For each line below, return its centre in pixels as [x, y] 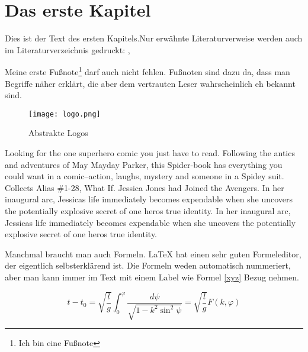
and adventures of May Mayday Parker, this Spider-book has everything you [144, 164]
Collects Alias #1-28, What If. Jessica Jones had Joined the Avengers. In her [145, 187]
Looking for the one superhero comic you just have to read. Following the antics [150, 153]
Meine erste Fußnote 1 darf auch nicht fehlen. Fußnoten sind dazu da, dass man [147, 71]
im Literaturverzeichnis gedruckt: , [68, 49]
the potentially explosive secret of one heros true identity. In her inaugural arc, [148, 210]
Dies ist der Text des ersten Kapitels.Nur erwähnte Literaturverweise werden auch [154, 38]
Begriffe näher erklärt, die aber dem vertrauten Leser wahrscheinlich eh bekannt [150, 83]
